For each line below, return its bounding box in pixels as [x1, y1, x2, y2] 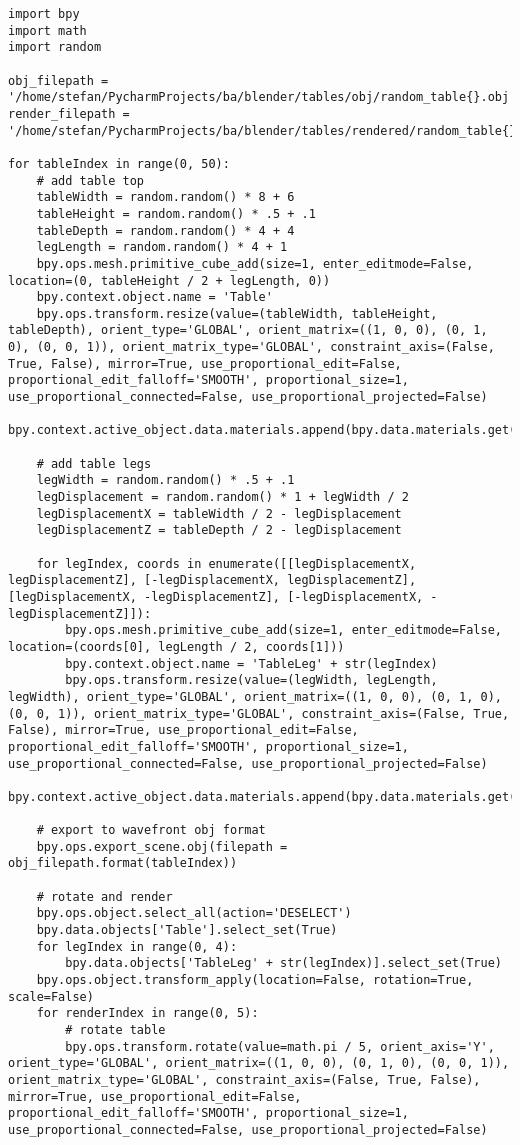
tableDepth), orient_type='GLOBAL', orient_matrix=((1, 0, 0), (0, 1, [8, 323, 488, 338]
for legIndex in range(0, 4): [36, 939, 238, 954]
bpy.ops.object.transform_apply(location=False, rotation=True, [36, 973, 474, 988]
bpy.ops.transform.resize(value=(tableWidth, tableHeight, [36, 306, 438, 321]
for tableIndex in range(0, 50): [8, 156, 230, 171]
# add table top [36, 173, 145, 188]
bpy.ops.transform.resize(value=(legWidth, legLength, [65, 673, 438, 688]
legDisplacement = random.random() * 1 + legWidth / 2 [36, 490, 409, 505]
